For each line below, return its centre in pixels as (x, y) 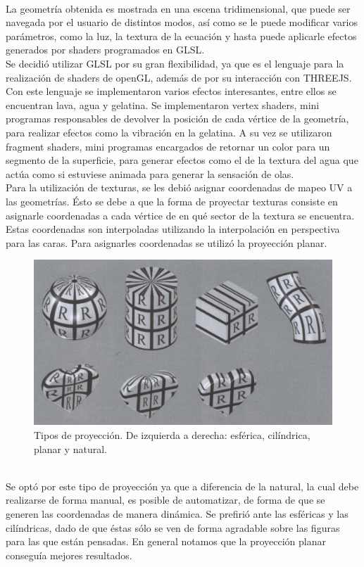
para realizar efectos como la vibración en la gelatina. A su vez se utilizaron (169, 132)
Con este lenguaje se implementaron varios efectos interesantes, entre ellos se (171, 91)
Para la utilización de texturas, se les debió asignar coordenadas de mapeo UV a (179, 187)
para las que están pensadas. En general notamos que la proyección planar (166, 541)
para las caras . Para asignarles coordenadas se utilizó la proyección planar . (167, 242)
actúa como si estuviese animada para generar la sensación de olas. (150, 173)
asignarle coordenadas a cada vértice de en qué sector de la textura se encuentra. (180, 215)
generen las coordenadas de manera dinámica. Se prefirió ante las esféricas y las (177, 514)
